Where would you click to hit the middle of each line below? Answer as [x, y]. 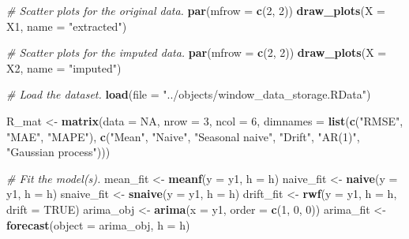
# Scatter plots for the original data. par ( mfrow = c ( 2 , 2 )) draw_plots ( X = [196, 10]
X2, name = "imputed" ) [64, 67]
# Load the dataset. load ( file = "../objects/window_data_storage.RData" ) [189, 94]
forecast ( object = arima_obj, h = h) [98, 224]
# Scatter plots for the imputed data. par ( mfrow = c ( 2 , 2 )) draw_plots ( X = [197, 52]
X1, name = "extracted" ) [67, 26]
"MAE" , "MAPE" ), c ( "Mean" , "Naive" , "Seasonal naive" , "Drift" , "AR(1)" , [183, 136]
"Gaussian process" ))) [58, 152]
